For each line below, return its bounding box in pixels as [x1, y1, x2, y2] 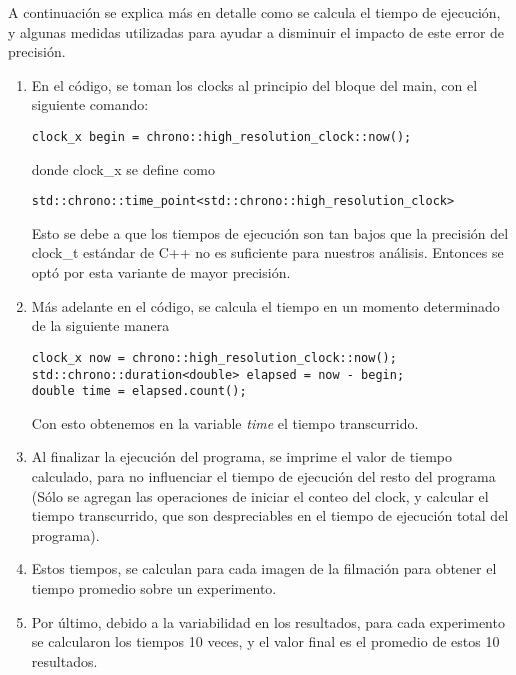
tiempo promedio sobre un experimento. [31, 577, 277, 598]
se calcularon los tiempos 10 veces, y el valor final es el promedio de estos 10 [31, 631, 500, 652]
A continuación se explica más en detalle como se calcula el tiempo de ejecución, [8, 2, 501, 22]
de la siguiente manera [31, 315, 170, 336]
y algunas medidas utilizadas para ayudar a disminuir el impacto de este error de [8, 21, 505, 42]
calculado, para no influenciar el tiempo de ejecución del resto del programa [31, 466, 496, 486]
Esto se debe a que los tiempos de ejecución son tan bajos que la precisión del [31, 222, 509, 243]
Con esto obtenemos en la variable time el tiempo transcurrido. [31, 412, 419, 433]
